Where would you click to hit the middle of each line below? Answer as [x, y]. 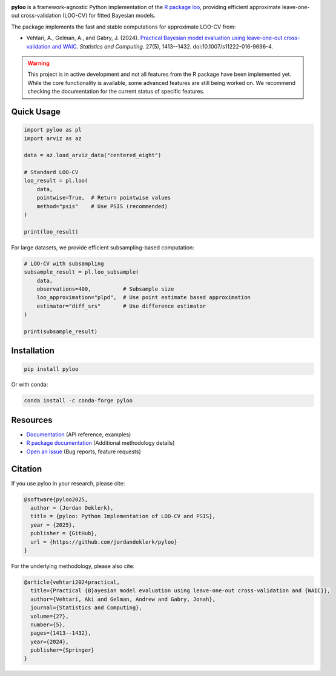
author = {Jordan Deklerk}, [72, 508]
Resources [32, 420]
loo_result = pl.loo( [56, 181]
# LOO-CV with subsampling [64, 263]
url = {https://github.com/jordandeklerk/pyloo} [104, 542]
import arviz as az [53, 138]
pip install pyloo [51, 369]
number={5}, [48, 624]
